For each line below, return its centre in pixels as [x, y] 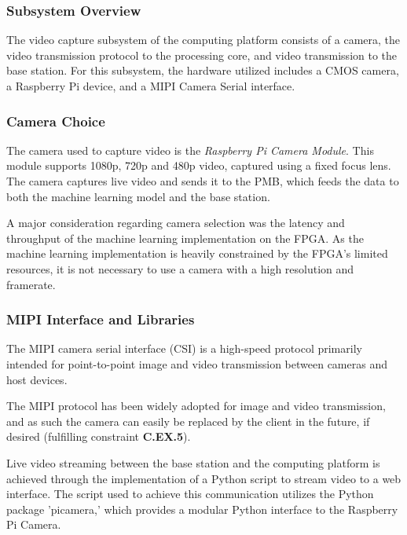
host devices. [37, 379]
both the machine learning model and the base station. [138, 196]
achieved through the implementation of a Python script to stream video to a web [204, 478]
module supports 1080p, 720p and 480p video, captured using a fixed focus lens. [199, 165]
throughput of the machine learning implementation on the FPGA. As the [185, 238]
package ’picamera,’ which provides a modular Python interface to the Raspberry [202, 509]
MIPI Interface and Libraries [101, 319]
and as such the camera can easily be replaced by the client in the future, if [188, 421]
